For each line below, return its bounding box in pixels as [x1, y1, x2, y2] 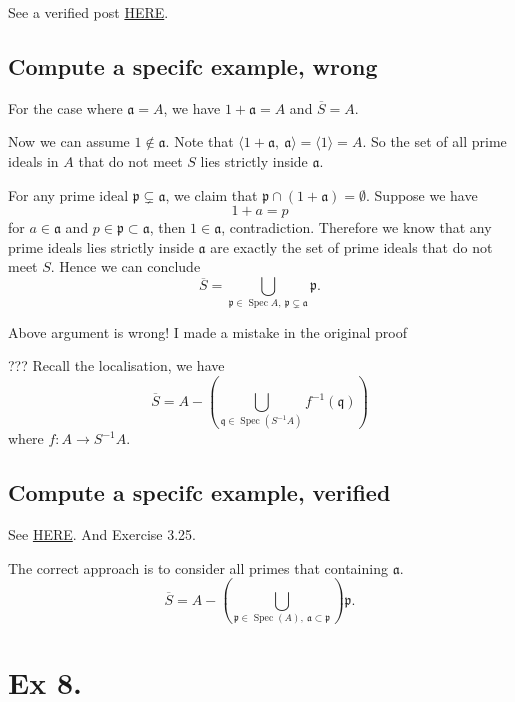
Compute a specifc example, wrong [8, 50, 378, 81]
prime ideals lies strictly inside [8, 236, 194, 257]
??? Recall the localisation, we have [8, 355, 225, 376]
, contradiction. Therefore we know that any [221, 217, 492, 238]
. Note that [165, 131, 234, 152]
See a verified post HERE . [8, 2, 169, 22]
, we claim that [165, 184, 258, 205]
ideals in [8, 150, 59, 171]
